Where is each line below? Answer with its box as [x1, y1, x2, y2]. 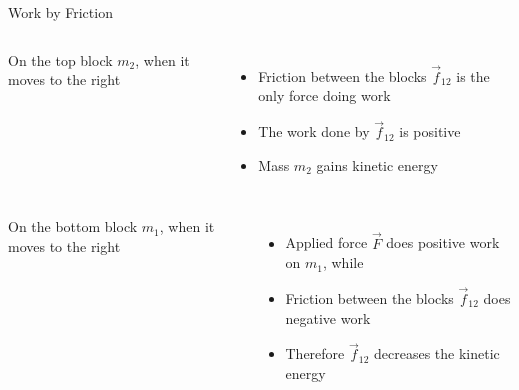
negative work [285, 307, 371, 328]
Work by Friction [8, 2, 113, 22]
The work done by [258, 121, 370, 142]
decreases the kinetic [373, 343, 500, 364]
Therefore [285, 343, 345, 364]
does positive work [386, 232, 500, 253]
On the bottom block [8, 216, 138, 237]
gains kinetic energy [316, 154, 438, 175]
